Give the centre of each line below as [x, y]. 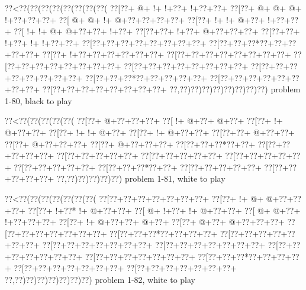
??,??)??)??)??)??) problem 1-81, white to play [141, 178]
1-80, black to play [38, 100]
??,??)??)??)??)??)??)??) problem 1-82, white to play [100, 280]
